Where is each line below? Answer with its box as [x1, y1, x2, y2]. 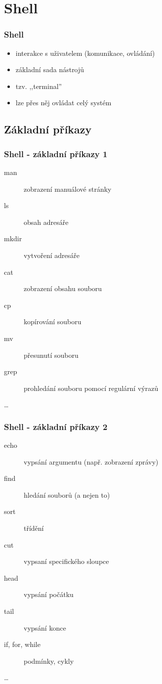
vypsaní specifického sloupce [24, 556, 109, 566]
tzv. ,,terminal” [15, 81, 62, 91]
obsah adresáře [24, 216, 69, 227]
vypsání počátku [24, 589, 74, 599]
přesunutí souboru [24, 349, 79, 360]
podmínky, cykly [24, 655, 74, 666]
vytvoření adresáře [24, 250, 80, 260]
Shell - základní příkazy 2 [4, 420, 108, 432]
